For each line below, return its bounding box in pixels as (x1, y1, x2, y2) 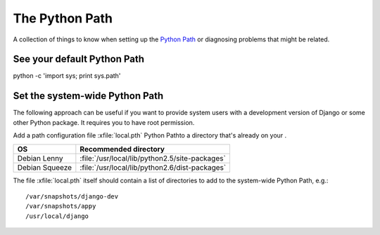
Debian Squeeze (17, 162, 72, 172)
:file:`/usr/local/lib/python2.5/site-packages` (80, 153, 227, 163)
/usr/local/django (25, 212, 89, 220)
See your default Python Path (13, 53, 144, 65)
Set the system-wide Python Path (13, 90, 164, 102)
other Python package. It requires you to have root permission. (13, 118, 195, 126)
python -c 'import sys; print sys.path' (13, 72, 121, 80)
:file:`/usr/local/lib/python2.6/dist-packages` (80, 162, 227, 172)
